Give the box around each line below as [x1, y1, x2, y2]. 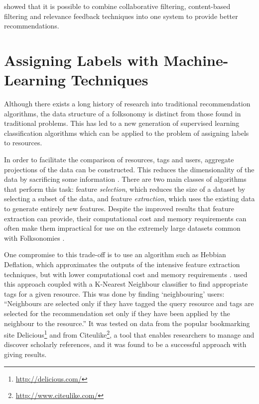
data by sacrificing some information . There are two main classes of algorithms [4, 174, 247, 184]
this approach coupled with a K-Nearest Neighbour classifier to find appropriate [4, 279, 248, 289]
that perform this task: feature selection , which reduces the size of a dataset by [4, 183, 246, 194]
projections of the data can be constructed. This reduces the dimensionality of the [4, 164, 255, 174]
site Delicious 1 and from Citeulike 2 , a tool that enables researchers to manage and [4, 328, 255, 340]
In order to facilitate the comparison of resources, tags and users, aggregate [4, 154, 234, 165]
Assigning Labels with [4, 49, 158, 70]
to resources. [4, 137, 42, 148]
